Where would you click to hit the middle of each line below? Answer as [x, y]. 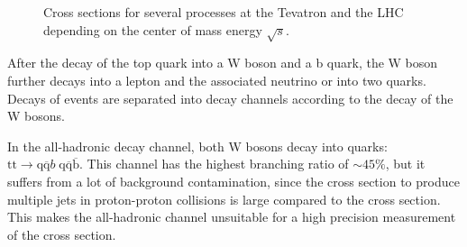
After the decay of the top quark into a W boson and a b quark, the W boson [223, 63]
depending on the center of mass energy [153, 29]
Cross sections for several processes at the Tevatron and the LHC [224, 12]
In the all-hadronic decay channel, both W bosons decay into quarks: [197, 146]
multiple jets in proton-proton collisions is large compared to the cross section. [224, 199]
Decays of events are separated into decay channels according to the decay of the [230, 98]
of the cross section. [62, 234]
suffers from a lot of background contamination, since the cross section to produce [233, 181]
